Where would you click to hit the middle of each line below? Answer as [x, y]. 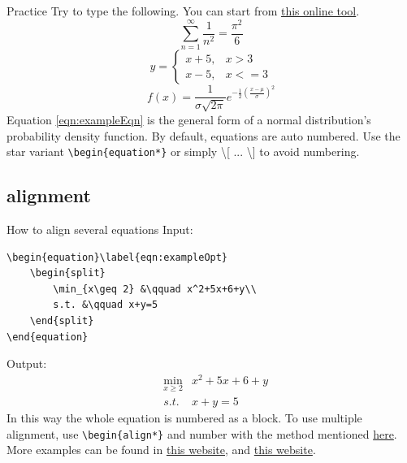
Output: [27, 363]
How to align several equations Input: [100, 229]
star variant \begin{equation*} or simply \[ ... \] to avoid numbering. [183, 151]
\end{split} [62, 320]
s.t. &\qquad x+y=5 [106, 305]
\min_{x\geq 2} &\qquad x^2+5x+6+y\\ [155, 289]
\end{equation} [48, 337]
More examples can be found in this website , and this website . [161, 450]
